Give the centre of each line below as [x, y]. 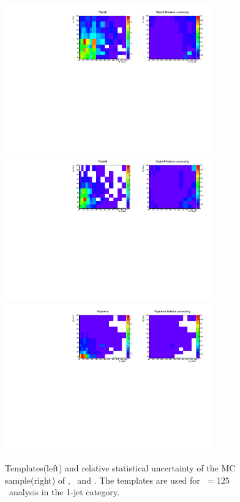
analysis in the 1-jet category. [64, 492]
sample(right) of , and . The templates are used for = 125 [118, 480]
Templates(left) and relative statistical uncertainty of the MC [120, 467]
